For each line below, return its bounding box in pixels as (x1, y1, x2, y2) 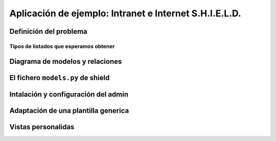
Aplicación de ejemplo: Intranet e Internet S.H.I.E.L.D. (9, 8, 241, 19)
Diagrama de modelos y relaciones (9, 57, 122, 66)
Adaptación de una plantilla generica (9, 106, 129, 115)
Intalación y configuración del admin (9, 90, 129, 99)
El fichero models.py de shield (9, 73, 110, 82)
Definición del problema (9, 27, 87, 36)
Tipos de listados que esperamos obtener (9, 42, 115, 50)
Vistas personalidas (9, 123, 75, 131)
